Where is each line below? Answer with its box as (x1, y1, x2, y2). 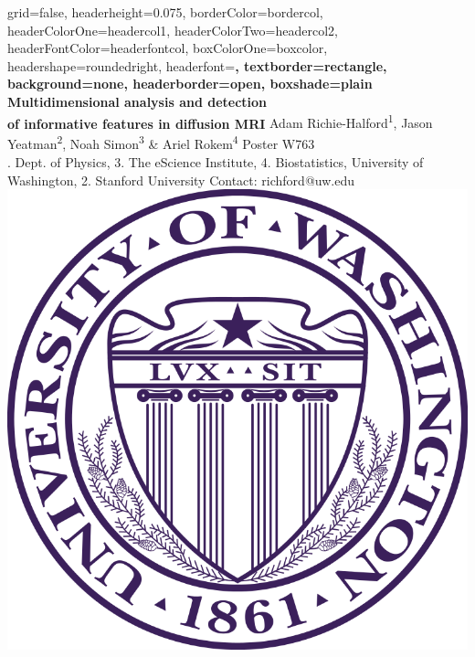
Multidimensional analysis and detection (7, 91, 268, 111)
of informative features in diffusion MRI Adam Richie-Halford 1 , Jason (7, 111, 433, 132)
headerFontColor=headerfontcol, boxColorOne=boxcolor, (7, 38, 328, 58)
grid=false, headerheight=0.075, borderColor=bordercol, (7, 3, 323, 21)
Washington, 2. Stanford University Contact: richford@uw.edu (7, 170, 354, 189)
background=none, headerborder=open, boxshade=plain (7, 74, 373, 93)
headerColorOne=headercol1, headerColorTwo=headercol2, (7, 20, 338, 39)
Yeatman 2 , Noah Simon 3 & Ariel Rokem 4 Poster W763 (7, 132, 315, 154)
